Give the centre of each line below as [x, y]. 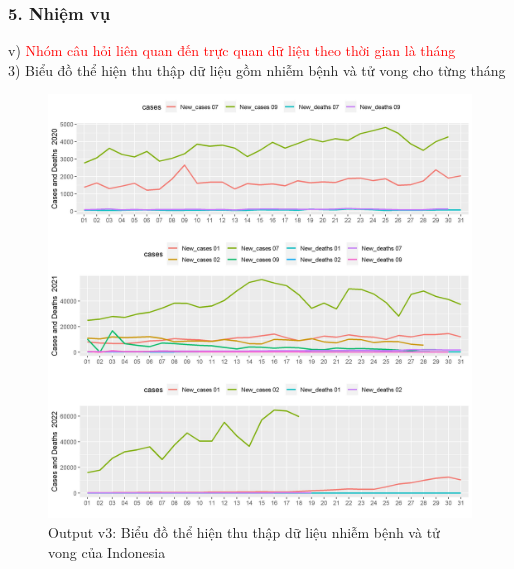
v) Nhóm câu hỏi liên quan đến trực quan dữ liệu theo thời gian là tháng [232, 50]
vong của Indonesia [107, 551]
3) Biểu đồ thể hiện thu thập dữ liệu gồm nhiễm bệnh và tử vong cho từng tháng [257, 69]
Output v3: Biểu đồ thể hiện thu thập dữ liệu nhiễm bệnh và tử [244, 532]
